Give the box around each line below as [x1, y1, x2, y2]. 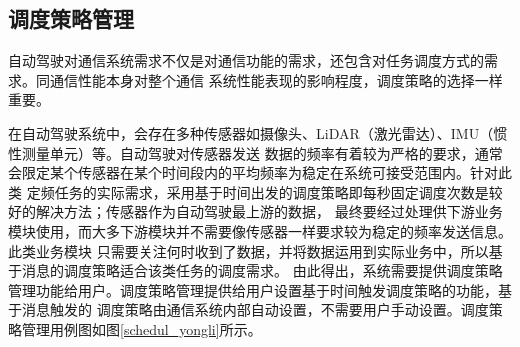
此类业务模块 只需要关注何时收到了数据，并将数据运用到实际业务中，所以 [8, 240, 489, 261]
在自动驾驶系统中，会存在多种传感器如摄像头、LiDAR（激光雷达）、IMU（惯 [8, 122, 508, 143]
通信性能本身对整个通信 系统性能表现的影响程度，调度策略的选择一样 [49, 69, 503, 90]
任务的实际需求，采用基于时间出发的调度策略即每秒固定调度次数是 [54, 181, 489, 202]
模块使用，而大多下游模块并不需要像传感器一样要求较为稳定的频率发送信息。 [8, 220, 512, 241]
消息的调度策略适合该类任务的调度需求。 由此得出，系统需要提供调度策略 [21, 260, 503, 281]
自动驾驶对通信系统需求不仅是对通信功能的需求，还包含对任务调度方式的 [8, 50, 484, 71]
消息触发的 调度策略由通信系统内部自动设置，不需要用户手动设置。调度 [21, 299, 489, 320]
